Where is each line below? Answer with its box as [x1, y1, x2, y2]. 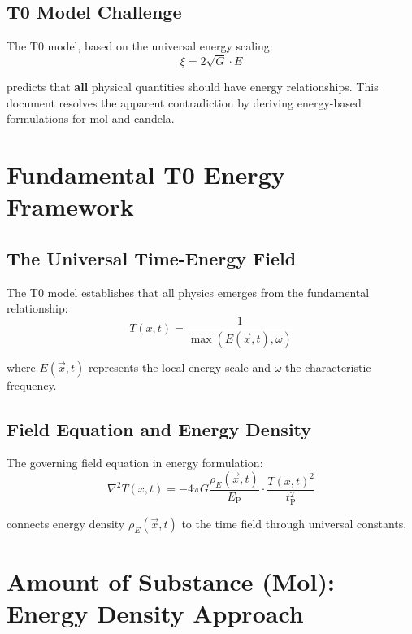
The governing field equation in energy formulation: [7, 454, 263, 471]
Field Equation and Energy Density [7, 416, 312, 441]
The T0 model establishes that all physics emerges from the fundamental [7, 283, 370, 300]
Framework [7, 190, 134, 223]
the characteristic [285, 358, 371, 375]
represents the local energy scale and [89, 358, 271, 375]
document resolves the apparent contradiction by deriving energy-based [7, 94, 362, 111]
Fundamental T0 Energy [7, 157, 285, 190]
